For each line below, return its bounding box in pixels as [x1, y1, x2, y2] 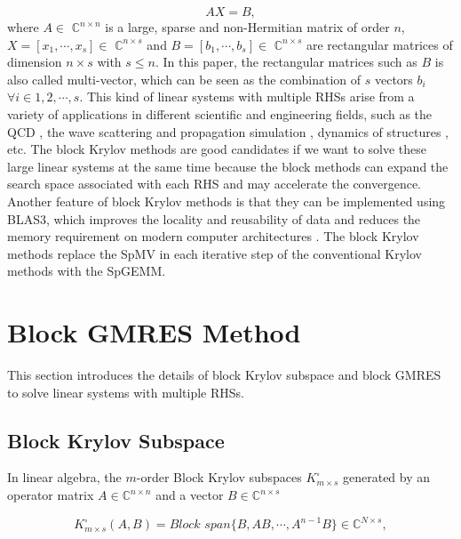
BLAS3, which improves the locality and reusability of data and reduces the [7, 209, 421, 228]
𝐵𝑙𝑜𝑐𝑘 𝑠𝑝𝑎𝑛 [169, 519, 231, 532]
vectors [374, 69, 413, 88]
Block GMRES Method [7, 314, 301, 350]
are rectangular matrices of [306, 35, 453, 53]
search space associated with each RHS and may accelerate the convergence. [7, 174, 422, 193]
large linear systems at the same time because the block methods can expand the [7, 157, 449, 175]
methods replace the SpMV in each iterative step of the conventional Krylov [7, 244, 422, 262]
